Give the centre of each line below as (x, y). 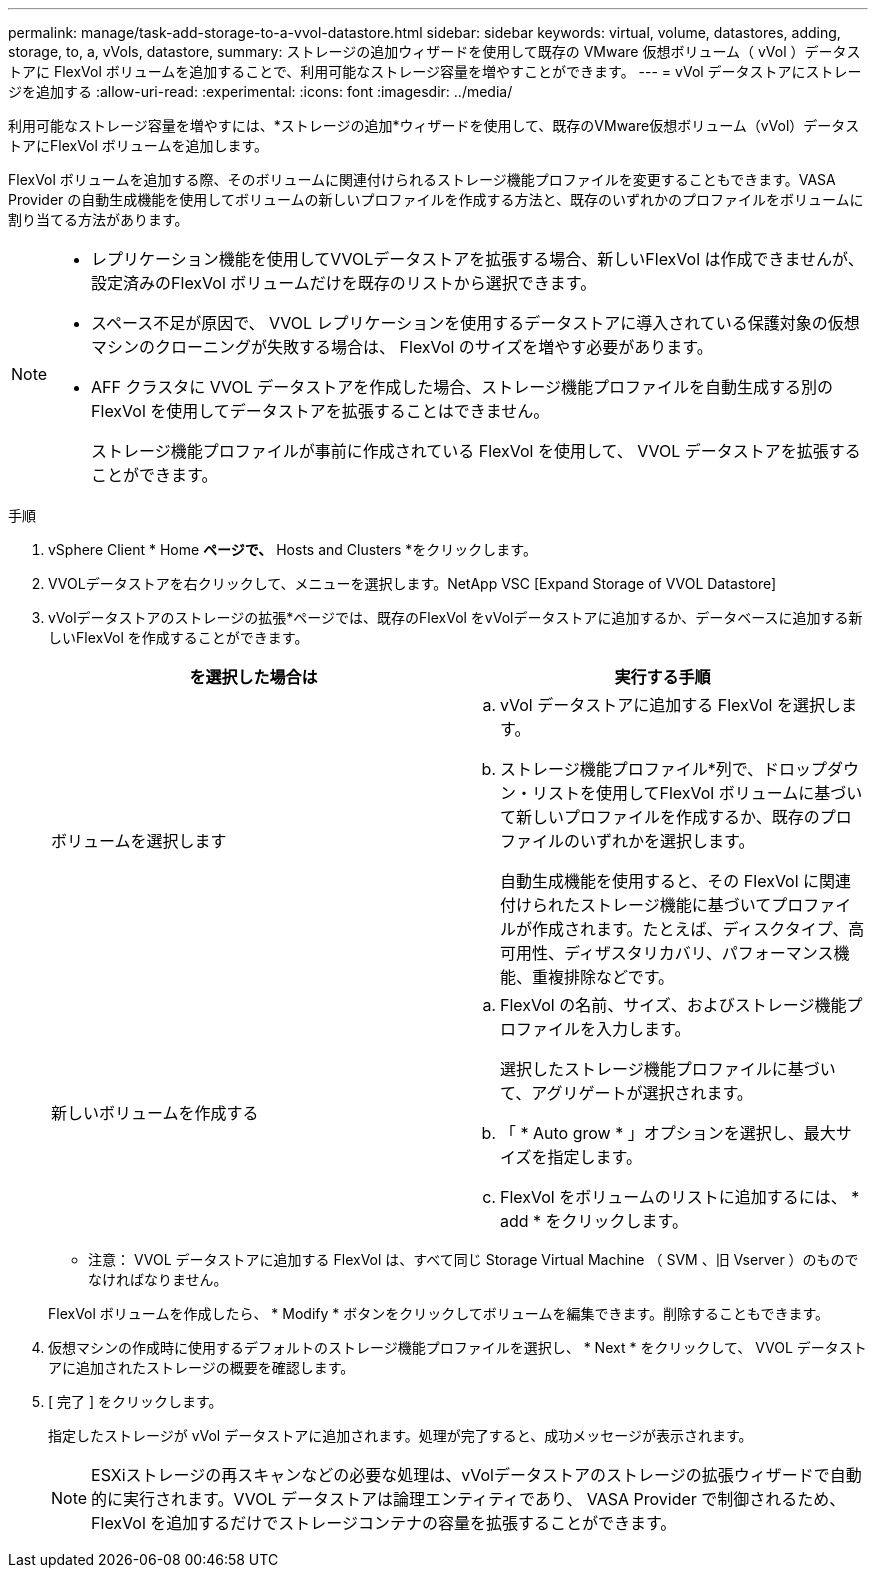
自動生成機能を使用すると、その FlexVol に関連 (676, 881)
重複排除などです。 (603, 977)
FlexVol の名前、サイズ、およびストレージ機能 (673, 1005)
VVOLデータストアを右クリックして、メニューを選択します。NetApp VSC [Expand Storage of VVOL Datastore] (412, 583)
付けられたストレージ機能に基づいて (636, 905)
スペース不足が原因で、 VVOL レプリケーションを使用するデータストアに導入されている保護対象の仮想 (475, 323)
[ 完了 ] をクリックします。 (135, 1401)
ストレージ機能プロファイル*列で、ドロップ (664, 769)
